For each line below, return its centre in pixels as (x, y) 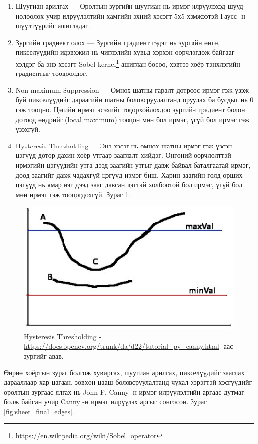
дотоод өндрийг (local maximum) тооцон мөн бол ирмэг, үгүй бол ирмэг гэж (132, 119)
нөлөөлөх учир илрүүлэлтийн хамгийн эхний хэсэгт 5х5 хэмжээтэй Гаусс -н (130, 16)
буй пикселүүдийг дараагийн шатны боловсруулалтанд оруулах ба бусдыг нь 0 (134, 100)
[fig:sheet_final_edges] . (39, 411)
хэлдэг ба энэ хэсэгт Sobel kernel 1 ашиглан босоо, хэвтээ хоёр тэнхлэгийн (128, 63)
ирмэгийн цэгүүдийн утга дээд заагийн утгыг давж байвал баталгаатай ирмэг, (133, 165)
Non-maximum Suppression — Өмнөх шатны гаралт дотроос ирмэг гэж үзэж (132, 90)
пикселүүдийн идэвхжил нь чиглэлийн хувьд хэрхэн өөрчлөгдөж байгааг (125, 52)
